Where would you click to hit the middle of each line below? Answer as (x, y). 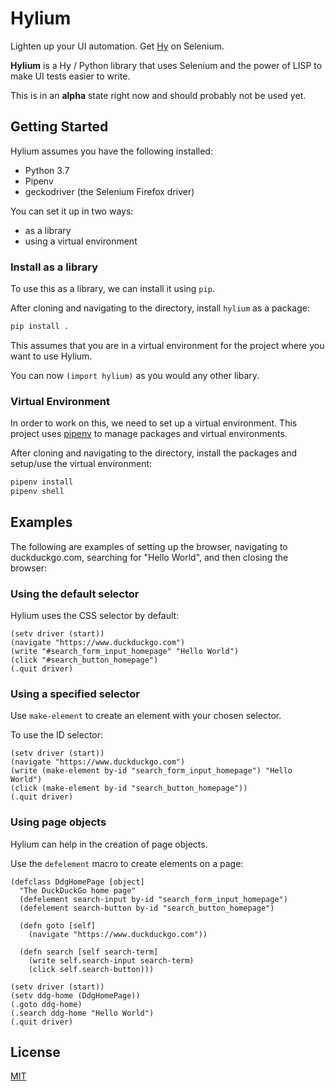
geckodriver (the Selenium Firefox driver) (109, 191)
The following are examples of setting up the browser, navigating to (149, 546)
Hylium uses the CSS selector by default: (95, 616)
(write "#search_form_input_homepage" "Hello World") (125, 652)
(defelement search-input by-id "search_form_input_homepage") (153, 899)
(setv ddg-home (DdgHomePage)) (75, 995)
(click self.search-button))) (91, 969)
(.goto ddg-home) (46, 1004)
